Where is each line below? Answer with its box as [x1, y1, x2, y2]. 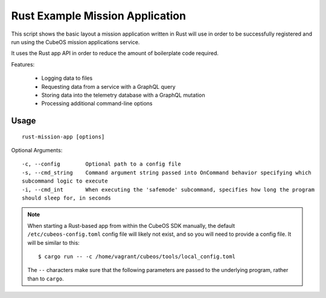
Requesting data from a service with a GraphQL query [41, 83, 176, 90]
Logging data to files [41, 74, 93, 82]
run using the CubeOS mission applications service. [11, 38, 140, 45]
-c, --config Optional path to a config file [22, 161, 181, 167]
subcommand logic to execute [22, 178, 108, 184]
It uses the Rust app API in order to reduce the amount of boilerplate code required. [11, 50, 219, 57]
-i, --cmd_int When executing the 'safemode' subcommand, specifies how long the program [22, 186, 315, 193]
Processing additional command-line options [41, 100, 153, 107]
